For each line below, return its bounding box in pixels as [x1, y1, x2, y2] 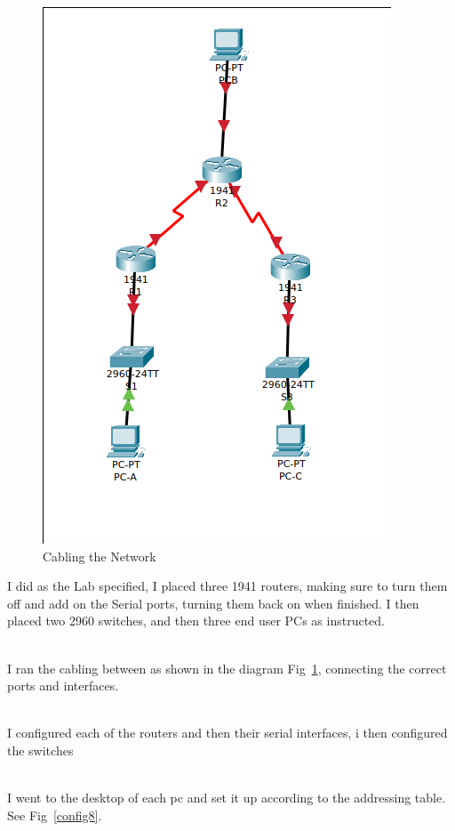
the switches [7, 740, 74, 759]
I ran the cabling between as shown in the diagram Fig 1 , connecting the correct [7, 658, 447, 677]
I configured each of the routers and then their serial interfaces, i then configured [7, 723, 448, 742]
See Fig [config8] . [7, 805, 102, 824]
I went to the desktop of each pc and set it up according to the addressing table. [7, 788, 446, 807]
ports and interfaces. [7, 676, 119, 695]
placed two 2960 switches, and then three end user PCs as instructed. [7, 611, 386, 630]
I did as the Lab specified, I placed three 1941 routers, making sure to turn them [7, 577, 448, 595]
